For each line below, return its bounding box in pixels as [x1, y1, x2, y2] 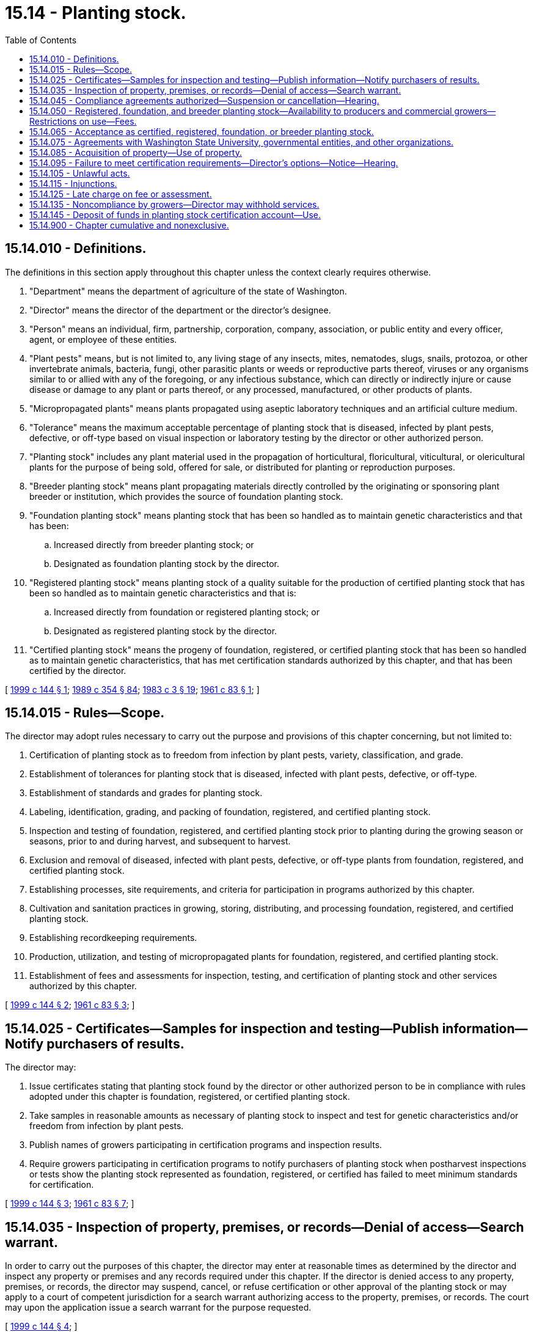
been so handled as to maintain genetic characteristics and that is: [29, 587, 296, 598]
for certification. [29, 1179, 94, 1190]
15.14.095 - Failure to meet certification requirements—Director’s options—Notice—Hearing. [29, 157, 398, 168]
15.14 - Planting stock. [5, 2, 186, 23]
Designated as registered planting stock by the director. [54, 625, 277, 636]
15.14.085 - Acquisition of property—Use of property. [29, 147, 243, 158]
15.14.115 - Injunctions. [29, 178, 117, 189]
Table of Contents [5, 34, 77, 45]
